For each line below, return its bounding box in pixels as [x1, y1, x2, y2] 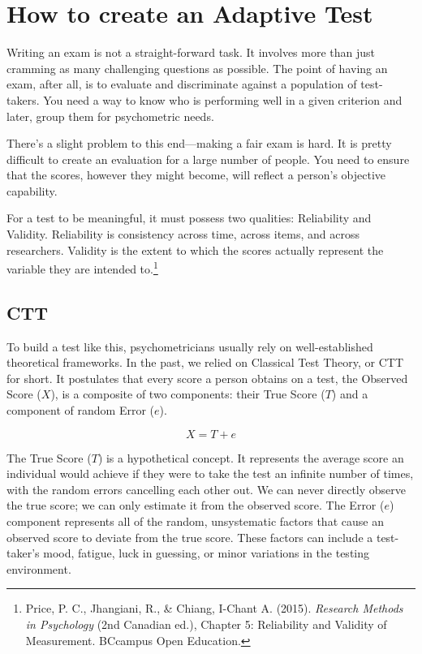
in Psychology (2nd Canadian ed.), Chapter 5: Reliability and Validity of [25, 616, 387, 633]
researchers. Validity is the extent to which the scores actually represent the [6, 241, 384, 258]
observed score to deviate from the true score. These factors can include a [6, 528, 373, 545]
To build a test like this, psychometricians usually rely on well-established [6, 338, 373, 355]
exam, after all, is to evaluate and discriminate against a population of [6, 75, 357, 93]
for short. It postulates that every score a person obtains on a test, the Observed [6, 369, 408, 386]
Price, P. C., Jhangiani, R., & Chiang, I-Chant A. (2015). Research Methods [25, 600, 403, 617]
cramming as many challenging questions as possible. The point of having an [6, 59, 388, 76]
